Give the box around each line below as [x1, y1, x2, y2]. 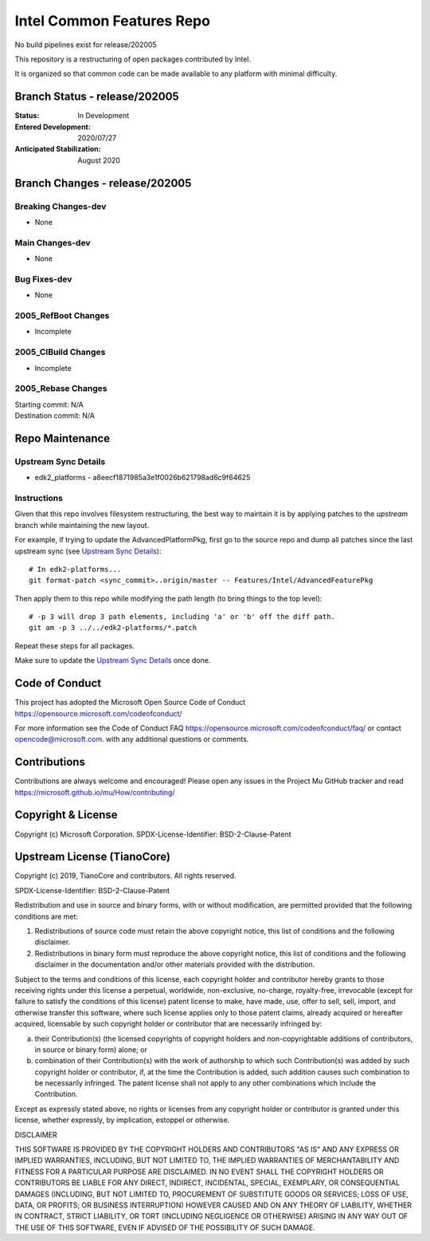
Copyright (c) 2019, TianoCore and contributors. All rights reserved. [14, 871, 236, 881]
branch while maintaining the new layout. [14, 520, 150, 530]
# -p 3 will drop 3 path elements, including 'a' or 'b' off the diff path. [29, 613, 336, 621]
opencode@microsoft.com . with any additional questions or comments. [14, 735, 249, 744]
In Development [77, 111, 130, 120]
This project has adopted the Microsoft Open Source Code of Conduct [14, 698, 246, 707]
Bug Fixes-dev [14, 274, 72, 285]
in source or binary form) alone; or [34, 1045, 147, 1054]
